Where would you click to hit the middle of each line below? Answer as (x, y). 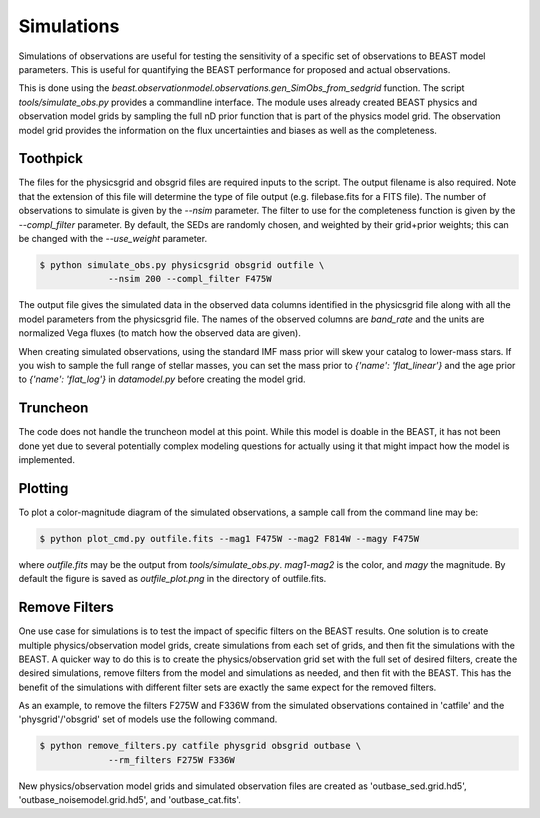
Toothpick (51, 158)
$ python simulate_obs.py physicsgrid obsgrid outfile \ (182, 264)
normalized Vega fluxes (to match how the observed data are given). (160, 333)
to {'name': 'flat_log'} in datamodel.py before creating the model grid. (162, 379)
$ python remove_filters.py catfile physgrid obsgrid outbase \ (200, 746)
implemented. (46, 459)
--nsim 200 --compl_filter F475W (190, 279)
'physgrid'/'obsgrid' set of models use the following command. (148, 719)
